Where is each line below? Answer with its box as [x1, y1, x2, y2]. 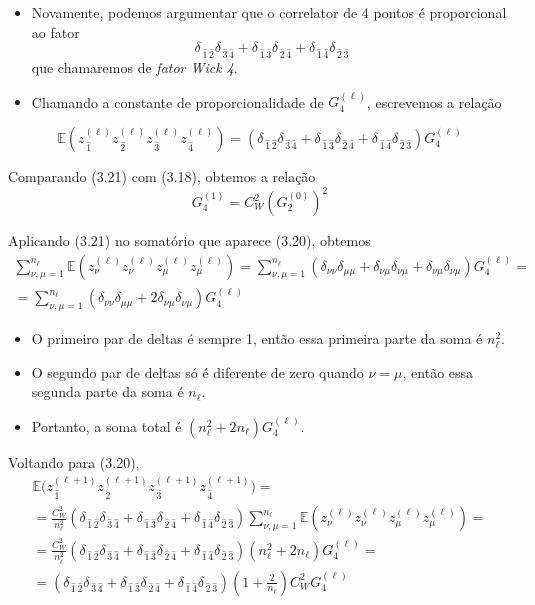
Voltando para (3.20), [8, 451, 140, 472]
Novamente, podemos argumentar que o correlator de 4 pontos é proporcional [31, 2, 507, 22]
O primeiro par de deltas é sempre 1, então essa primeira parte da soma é [31, 328, 483, 349]
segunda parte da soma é [31, 381, 184, 402]
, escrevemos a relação [366, 91, 502, 112]
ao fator [31, 21, 80, 42]
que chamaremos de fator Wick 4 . [31, 56, 238, 77]
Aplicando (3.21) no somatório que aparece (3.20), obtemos [8, 230, 371, 251]
